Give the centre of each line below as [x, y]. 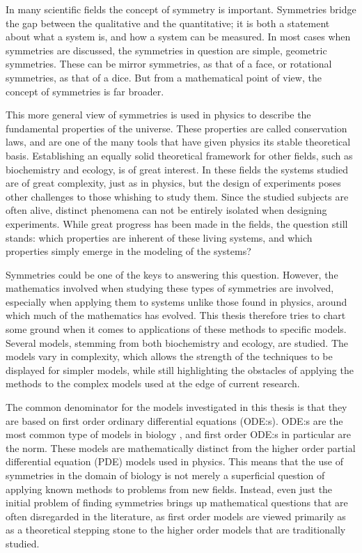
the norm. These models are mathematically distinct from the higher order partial [181, 447]
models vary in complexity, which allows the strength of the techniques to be [169, 356]
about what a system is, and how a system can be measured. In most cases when [178, 37]
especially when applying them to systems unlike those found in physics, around [176, 301]
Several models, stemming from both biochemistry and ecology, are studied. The [177, 342]
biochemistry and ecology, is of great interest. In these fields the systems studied [177, 169]
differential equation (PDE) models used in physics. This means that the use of [174, 461]
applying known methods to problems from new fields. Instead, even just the [169, 489]
